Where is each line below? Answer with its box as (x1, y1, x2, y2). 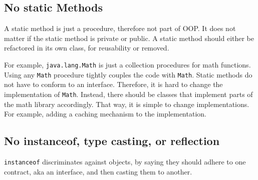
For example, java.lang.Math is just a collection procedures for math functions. (4, 59, 251, 69)
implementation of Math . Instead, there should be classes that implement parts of (4, 88, 253, 99)
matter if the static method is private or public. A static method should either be (4, 32, 254, 43)
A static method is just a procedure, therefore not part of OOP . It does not (4, 23, 236, 33)
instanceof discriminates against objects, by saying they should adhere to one (4, 156, 246, 166)
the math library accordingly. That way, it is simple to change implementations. (4, 98, 249, 109)
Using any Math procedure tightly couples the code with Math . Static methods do (4, 69, 252, 79)
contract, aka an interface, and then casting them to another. (4, 166, 192, 176)
